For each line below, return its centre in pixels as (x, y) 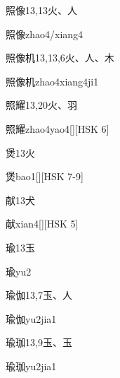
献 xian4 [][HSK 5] (42, 224)
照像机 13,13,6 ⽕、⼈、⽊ (60, 58)
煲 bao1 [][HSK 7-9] (45, 176)
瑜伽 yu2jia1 (31, 318)
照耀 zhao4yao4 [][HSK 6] (58, 128)
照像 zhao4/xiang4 (45, 34)
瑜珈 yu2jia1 (31, 366)
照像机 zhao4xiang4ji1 (52, 81)
